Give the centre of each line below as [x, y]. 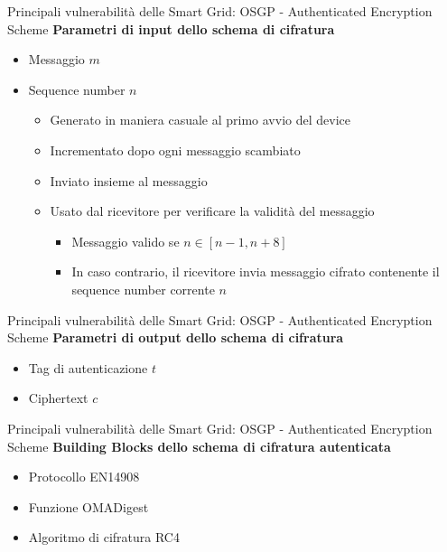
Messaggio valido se [126, 241]
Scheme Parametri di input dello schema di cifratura [171, 28]
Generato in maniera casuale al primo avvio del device [200, 120]
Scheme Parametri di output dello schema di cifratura [176, 337]
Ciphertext [58, 398]
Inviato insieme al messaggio [129, 180]
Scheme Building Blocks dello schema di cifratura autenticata [199, 446]
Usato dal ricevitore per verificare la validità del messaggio [212, 211]
